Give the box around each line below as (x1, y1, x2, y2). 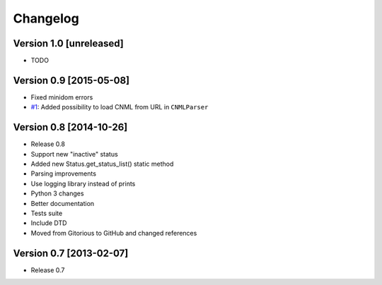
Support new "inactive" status (30, 150, 118, 158)
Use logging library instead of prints (30, 179, 136, 188)
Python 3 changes (30, 189, 84, 198)
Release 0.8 (30, 140, 65, 148)
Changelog (13, 11, 79, 26)
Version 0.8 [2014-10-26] (13, 121, 128, 133)
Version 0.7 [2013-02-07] (13, 247, 129, 259)
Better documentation (30, 199, 95, 207)
